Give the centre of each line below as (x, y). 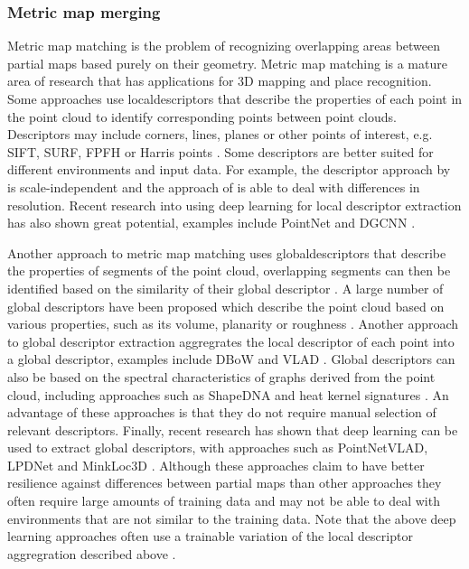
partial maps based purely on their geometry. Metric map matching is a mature (227, 63)
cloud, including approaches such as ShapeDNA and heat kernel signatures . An (228, 394)
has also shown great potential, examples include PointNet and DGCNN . (211, 223)
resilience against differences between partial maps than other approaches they (225, 483)
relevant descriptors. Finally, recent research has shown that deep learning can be (233, 429)
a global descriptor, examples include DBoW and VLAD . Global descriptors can (231, 359)
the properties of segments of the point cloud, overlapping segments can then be (229, 271)
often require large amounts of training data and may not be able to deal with (224, 501)
